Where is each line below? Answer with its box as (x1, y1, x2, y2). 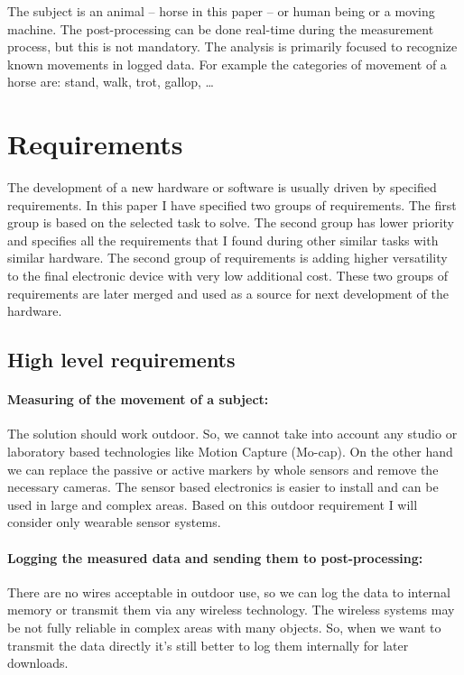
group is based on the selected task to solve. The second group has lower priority (7, 213, 454, 232)
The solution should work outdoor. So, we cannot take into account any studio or (7, 424, 458, 443)
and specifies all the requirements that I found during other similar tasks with (7, 230, 439, 249)
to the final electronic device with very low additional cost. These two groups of (7, 266, 448, 285)
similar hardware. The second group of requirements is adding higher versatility (7, 248, 448, 267)
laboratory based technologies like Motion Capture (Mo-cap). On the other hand (7, 442, 453, 461)
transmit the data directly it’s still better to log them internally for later (7, 635, 409, 654)
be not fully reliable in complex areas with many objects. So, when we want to (7, 617, 441, 636)
